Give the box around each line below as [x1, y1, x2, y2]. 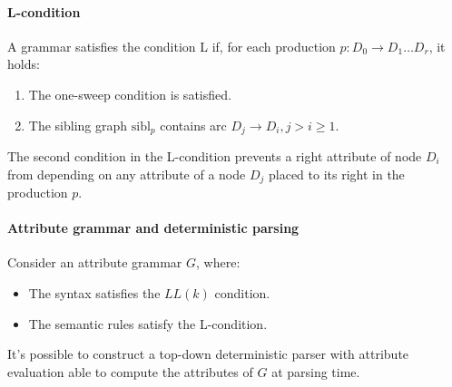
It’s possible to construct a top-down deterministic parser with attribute [7, 344, 409, 363]
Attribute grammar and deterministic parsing [7, 218, 300, 237]
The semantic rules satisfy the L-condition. [28, 314, 268, 333]
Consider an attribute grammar [7, 253, 182, 272]
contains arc [160, 115, 227, 134]
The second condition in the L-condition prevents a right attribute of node [7, 147, 422, 166]
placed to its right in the [268, 164, 405, 183]
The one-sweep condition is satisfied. [28, 84, 231, 103]
